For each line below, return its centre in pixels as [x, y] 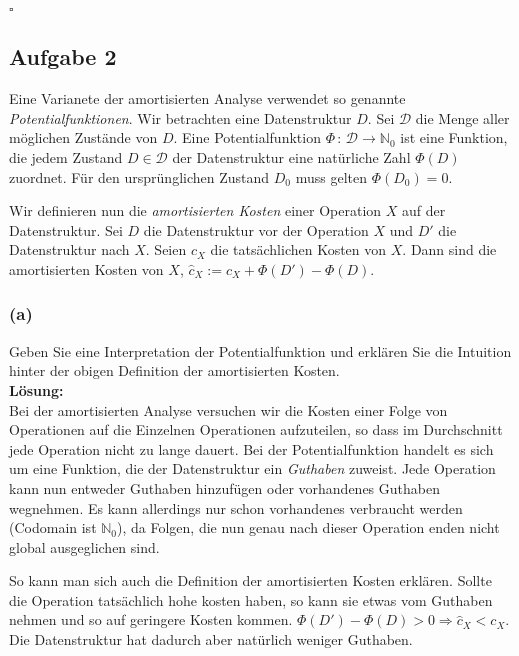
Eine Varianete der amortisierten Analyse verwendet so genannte [207, 98]
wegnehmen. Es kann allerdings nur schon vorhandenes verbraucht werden [236, 507]
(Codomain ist [53, 527]
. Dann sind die [449, 249]
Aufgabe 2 [63, 56]
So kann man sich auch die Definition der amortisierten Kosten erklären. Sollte [250, 580]
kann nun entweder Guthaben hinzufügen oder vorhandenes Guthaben [224, 487]
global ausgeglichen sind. [84, 546]
